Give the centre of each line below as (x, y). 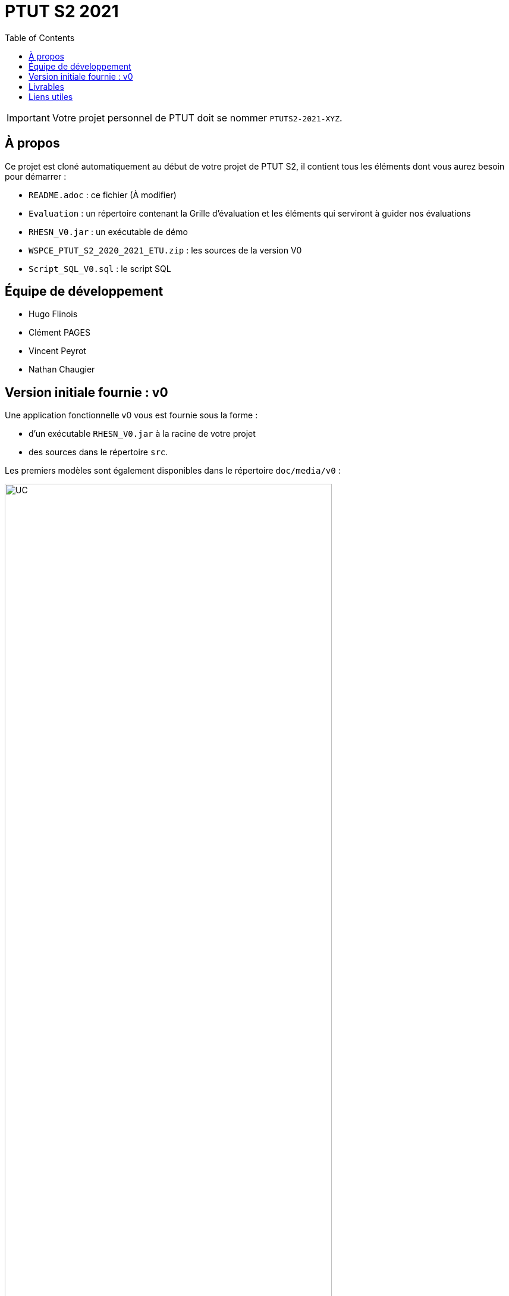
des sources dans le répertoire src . (98, 452)
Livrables (46, 86)
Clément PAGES (59, 333)
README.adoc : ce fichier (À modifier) (103, 195)
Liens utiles (51, 96)
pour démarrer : (36, 176)
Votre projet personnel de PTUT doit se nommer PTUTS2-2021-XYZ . (197, 118)
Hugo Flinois (53, 314)
